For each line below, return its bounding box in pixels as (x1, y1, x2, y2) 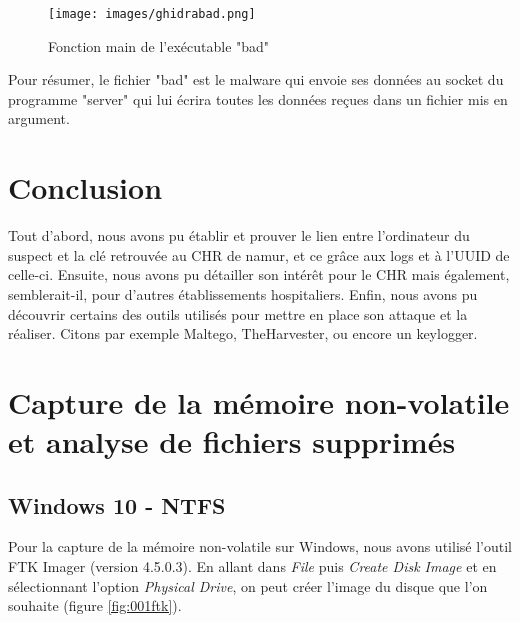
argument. (8, 108, 70, 129)
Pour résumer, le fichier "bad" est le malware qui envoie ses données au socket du (8, 69, 504, 90)
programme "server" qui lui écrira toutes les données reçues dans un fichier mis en (8, 88, 508, 109)
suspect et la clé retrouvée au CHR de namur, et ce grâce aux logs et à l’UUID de (8, 244, 510, 265)
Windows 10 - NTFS (8, 489, 226, 520)
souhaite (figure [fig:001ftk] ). (8, 595, 182, 616)
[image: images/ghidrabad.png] (48, 7, 256, 21)
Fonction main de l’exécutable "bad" (48, 35, 270, 56)
